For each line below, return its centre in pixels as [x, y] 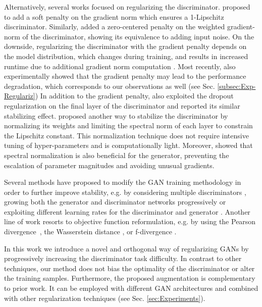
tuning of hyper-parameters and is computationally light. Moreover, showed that [128, 145]
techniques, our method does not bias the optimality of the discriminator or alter [129, 268]
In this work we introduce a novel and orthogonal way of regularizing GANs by [126, 248]
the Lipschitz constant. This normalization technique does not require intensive [126, 135]
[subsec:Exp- [237, 86]
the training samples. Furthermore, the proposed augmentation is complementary [130, 278]
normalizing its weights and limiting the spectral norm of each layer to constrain [128, 125]
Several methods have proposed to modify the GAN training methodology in [123, 182]
